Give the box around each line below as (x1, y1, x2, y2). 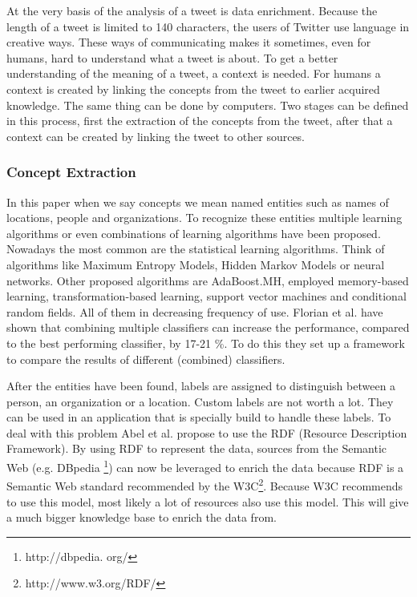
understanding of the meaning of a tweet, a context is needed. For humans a (6, 65, 381, 82)
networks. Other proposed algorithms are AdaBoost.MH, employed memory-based (6, 272, 409, 288)
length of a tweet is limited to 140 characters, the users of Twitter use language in (6, 18, 410, 34)
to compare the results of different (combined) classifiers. (6, 350, 285, 367)
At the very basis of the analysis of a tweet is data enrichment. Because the (6, 2, 378, 18)
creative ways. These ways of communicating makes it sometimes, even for (6, 34, 371, 50)
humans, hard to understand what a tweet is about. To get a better (6, 49, 338, 66)
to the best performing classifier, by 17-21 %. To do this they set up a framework (6, 334, 405, 351)
